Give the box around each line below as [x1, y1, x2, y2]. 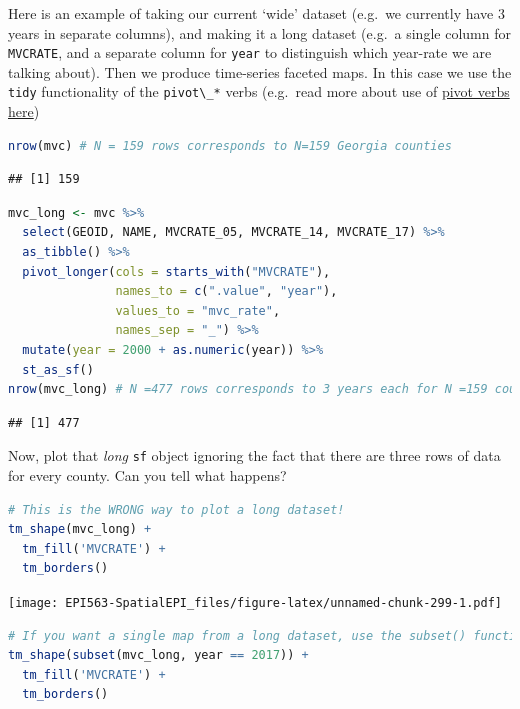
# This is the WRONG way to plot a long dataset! [8, 502, 345, 517]
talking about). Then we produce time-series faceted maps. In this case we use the [8, 61, 512, 82]
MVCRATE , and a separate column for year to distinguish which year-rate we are [8, 42, 492, 63]
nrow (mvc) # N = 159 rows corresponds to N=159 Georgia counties [8, 138, 452, 153]
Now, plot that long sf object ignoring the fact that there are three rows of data [8, 445, 501, 466]
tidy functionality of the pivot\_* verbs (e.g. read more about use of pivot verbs [8, 81, 510, 102]
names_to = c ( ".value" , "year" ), [115, 284, 338, 299]
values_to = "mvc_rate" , [115, 303, 281, 318]
